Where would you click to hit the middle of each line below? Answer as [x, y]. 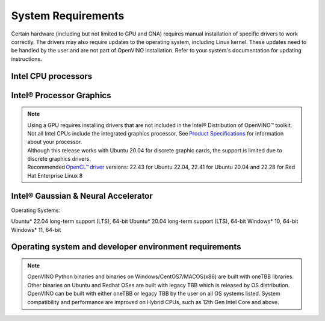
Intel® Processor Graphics [61, 95]
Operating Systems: [36, 210]
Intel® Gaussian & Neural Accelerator [82, 196]
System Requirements [68, 16]
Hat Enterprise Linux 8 [55, 175]
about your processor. [55, 142]
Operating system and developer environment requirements [126, 247]
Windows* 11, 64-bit [36, 229]
